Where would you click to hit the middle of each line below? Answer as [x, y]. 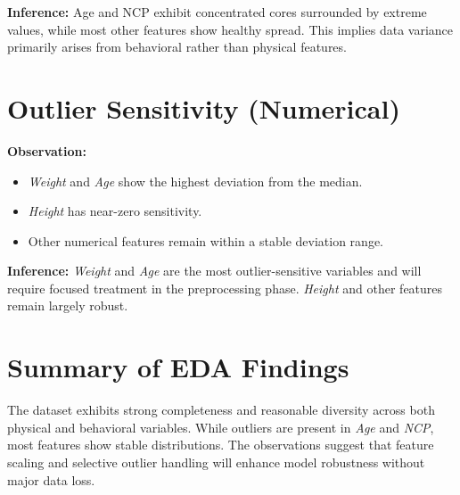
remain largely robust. [68, 305]
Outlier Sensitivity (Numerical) [204, 107]
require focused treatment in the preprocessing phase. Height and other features [225, 288]
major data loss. [51, 479]
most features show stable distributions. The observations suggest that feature [221, 445]
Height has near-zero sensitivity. [115, 211]
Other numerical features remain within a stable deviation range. [205, 240]
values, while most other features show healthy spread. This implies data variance [230, 29]
